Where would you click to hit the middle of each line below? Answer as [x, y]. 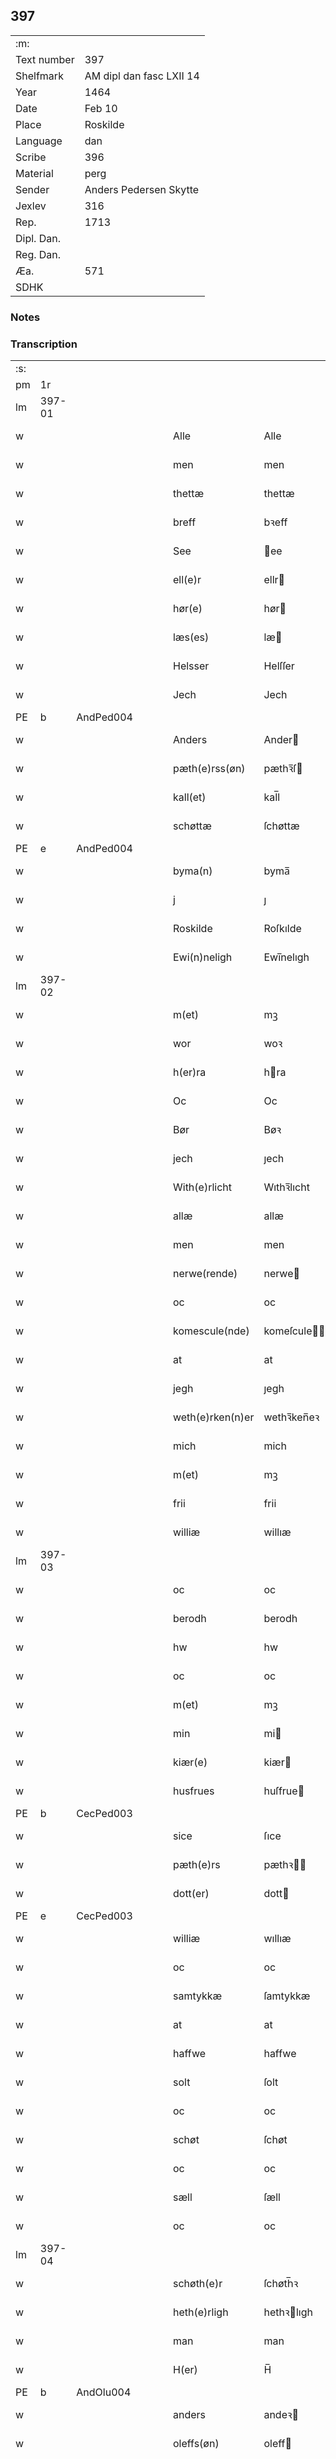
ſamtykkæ [287, 1996]
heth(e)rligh [200, 2312]
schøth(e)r [197, 2284]
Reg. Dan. [38, 254]
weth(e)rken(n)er [213, 1417]
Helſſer [279, 666]
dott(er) [191, 1894]
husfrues [193, 1791]
